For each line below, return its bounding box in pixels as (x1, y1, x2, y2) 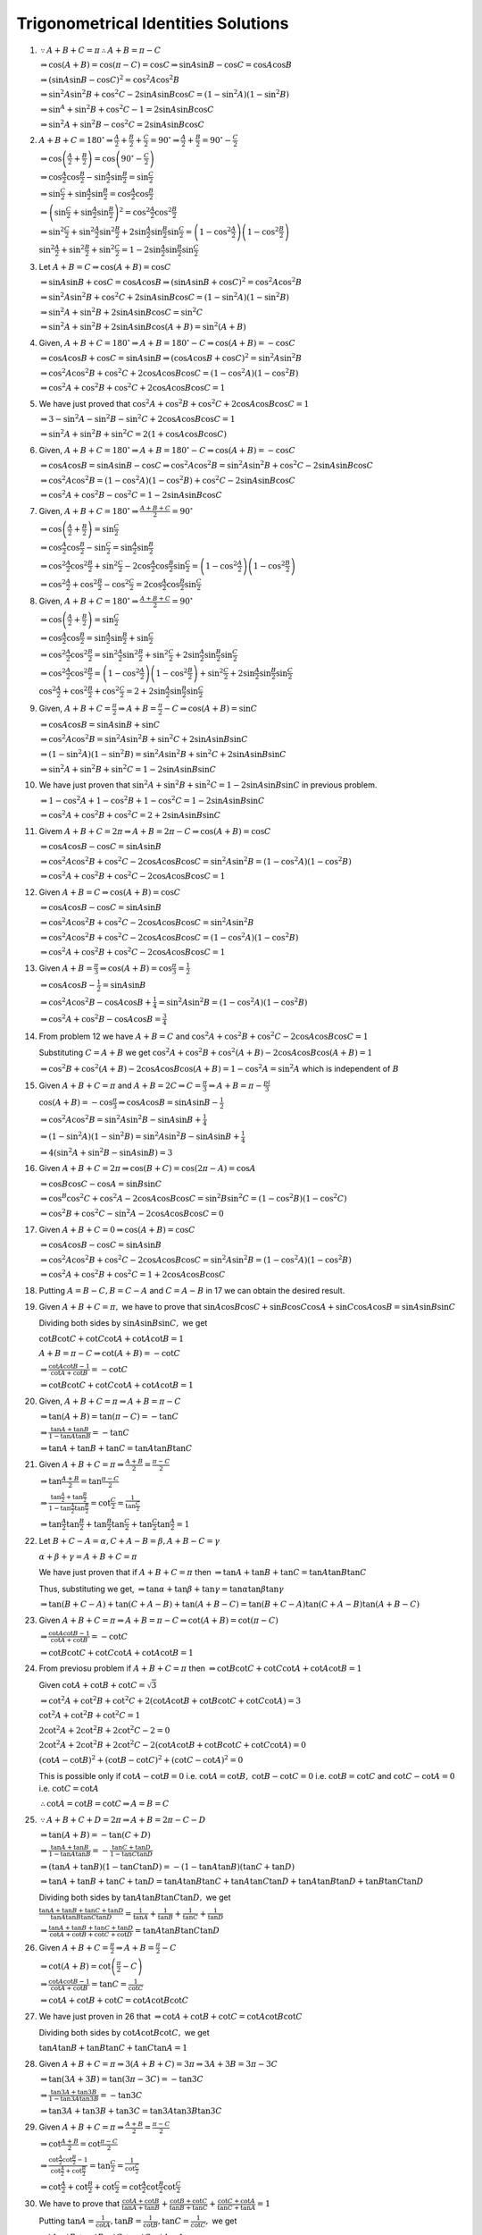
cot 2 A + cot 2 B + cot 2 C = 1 (38, 1708, 141, 1721)
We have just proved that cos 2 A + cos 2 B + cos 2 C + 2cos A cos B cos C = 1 (38, 398, 310, 409)
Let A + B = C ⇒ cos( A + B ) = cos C (38, 262, 171, 273)
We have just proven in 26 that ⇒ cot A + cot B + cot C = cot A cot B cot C (38, 2011, 303, 2021)
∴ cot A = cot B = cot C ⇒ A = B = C (40, 1799, 170, 1809)
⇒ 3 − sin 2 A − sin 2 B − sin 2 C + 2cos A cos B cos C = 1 (40, 412, 236, 425)
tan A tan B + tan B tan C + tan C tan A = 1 (38, 2043, 187, 2054)
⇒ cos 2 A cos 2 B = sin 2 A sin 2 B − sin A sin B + (40, 1113, 202, 1125)
